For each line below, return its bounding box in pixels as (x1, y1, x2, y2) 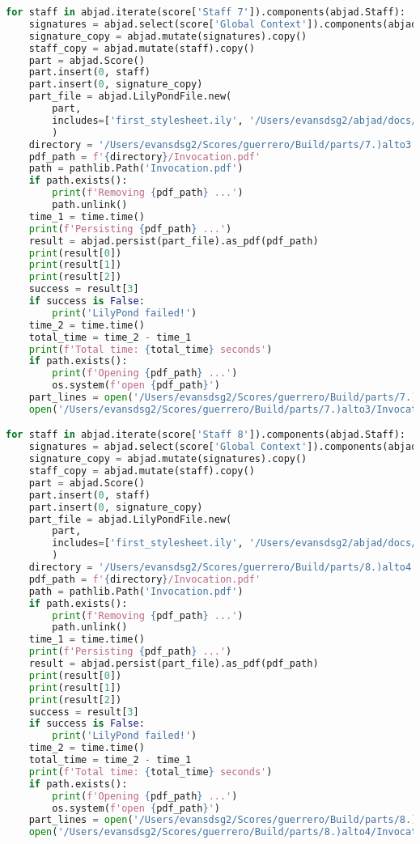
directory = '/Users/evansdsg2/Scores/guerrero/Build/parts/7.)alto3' (28, 138, 418, 151)
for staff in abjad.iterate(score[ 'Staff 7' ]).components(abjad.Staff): (6, 6, 406, 18)
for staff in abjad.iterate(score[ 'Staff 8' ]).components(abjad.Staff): (6, 429, 406, 441)
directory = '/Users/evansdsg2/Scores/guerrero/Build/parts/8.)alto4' (28, 562, 418, 574)
